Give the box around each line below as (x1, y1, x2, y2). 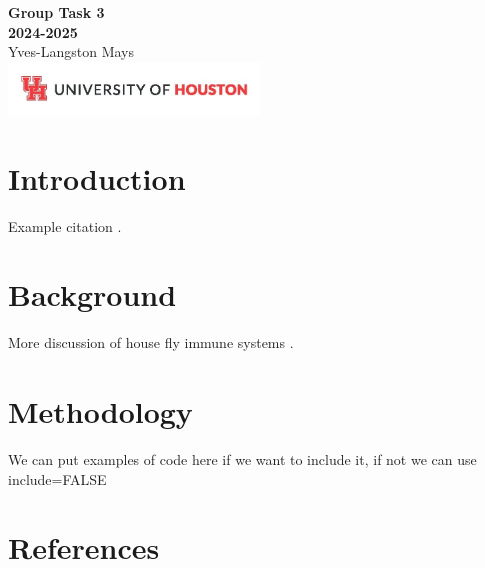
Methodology (8, 391, 193, 431)
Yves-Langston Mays (8, 41, 135, 62)
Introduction (8, 157, 186, 198)
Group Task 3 (8, 2, 105, 22)
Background (8, 274, 177, 315)
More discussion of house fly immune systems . (8, 332, 294, 353)
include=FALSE (8, 468, 107, 489)
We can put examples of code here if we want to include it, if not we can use (8, 448, 477, 469)
